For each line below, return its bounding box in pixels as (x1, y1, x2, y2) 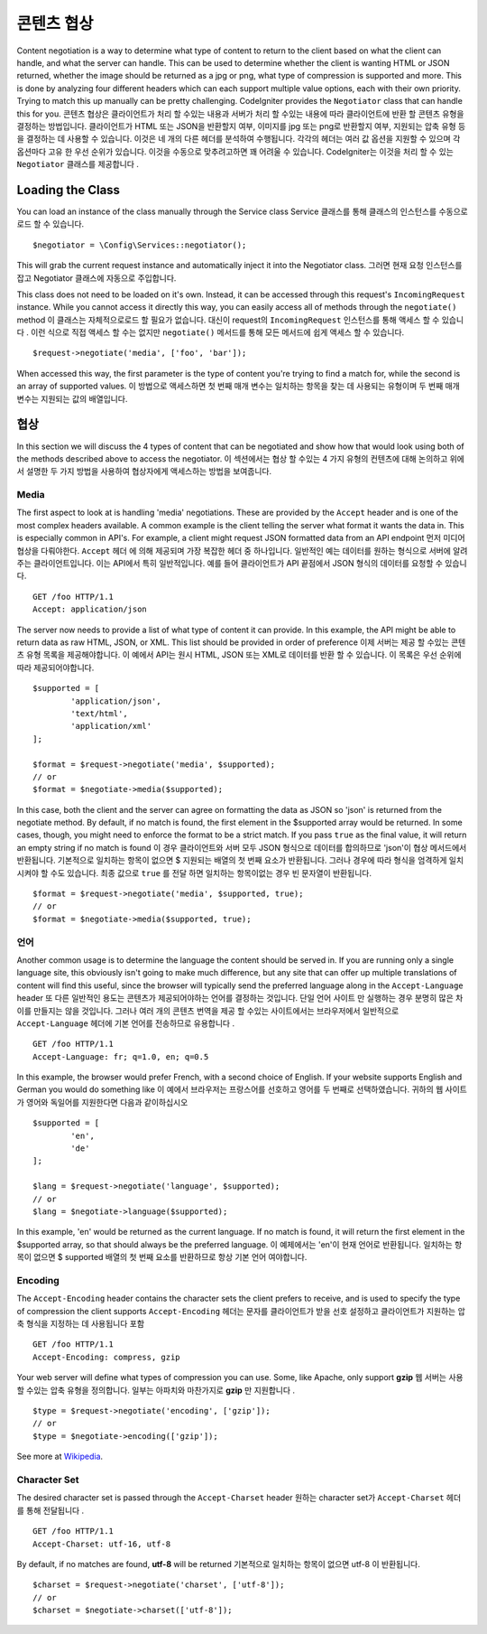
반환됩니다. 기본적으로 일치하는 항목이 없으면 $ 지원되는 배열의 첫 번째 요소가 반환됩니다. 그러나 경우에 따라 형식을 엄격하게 (16, 854, 447, 866)
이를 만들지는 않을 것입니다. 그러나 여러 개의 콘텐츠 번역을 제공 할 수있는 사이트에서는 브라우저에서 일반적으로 (16, 1005, 400, 1016)
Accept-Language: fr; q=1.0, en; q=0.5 (32, 1051, 209, 1061)
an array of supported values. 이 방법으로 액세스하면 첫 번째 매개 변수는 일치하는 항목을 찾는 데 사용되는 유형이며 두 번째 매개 (16, 380, 460, 392)
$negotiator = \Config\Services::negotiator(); (32, 239, 247, 250)
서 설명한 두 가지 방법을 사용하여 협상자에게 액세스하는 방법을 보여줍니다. (16, 466, 272, 477)
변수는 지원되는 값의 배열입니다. (16, 393, 128, 404)
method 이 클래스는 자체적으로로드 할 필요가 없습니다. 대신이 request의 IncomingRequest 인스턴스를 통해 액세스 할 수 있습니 (16, 314, 464, 325)
